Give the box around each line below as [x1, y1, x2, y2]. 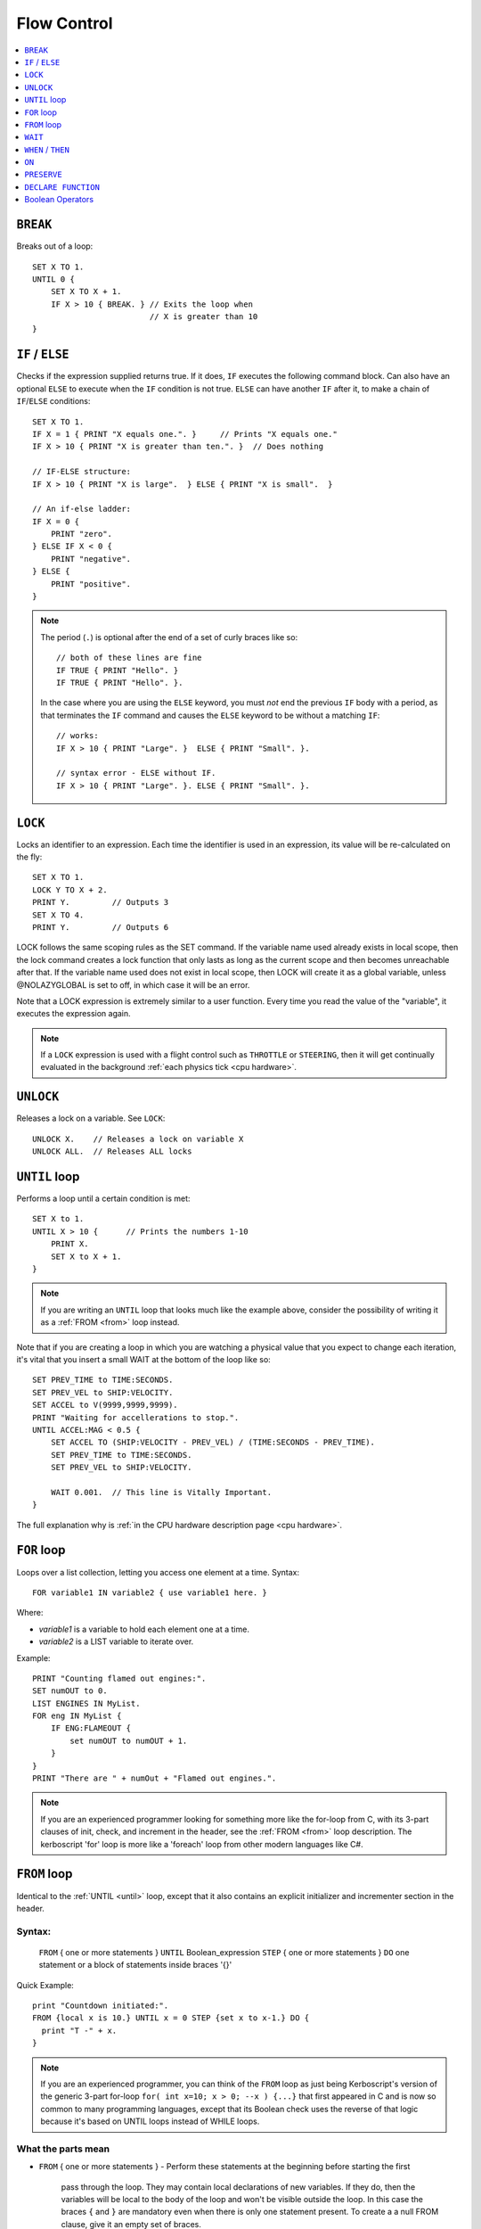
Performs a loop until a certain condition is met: [16, 1193, 191, 1204]
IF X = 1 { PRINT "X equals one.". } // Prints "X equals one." [32, 429, 338, 439]
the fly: [16, 851, 43, 862]
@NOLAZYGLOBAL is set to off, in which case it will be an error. [16, 979, 250, 990]
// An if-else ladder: [32, 504, 132, 514]
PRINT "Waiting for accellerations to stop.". [32, 1412, 240, 1422]
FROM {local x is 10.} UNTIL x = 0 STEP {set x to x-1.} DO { [32, 2013, 310, 2023]
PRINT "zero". [50, 529, 113, 539]
